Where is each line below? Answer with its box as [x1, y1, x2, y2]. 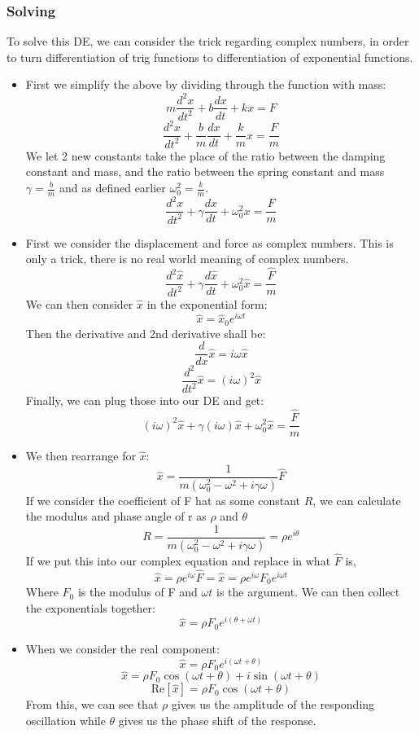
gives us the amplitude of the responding [171, 696, 375, 713]
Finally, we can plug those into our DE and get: [25, 392, 264, 409]
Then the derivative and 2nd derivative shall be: [25, 324, 266, 341]
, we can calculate [312, 491, 401, 508]
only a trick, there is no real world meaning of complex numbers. [25, 250, 349, 267]
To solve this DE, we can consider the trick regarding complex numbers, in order [7, 33, 409, 50]
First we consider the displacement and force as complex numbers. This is [25, 234, 394, 251]
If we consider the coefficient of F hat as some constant [25, 491, 301, 508]
